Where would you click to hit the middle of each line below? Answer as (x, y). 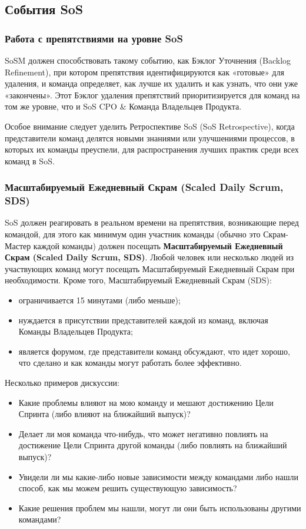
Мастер (18, 245)
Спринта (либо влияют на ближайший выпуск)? (104, 414)
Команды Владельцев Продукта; (76, 331)
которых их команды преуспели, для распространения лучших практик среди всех (152, 149)
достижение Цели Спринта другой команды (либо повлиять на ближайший (153, 445)
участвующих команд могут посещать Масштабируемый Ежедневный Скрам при (150, 268)
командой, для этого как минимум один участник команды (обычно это (133, 234)
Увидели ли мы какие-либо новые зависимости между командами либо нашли (159, 476)
